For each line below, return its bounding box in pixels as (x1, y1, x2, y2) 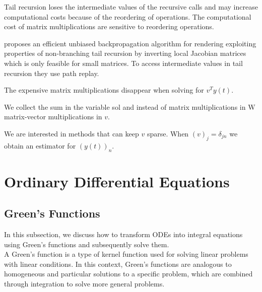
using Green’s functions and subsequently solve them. (4, 239, 169, 249)
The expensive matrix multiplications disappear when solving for (4, 85, 204, 95)
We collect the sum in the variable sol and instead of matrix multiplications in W (4, 101, 255, 112)
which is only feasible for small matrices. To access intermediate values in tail (4, 57, 243, 68)
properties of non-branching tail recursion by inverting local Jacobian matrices (4, 48, 246, 58)
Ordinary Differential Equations (4, 171, 230, 191)
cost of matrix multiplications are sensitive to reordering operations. (4, 21, 214, 32)
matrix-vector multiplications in (4, 111, 102, 122)
